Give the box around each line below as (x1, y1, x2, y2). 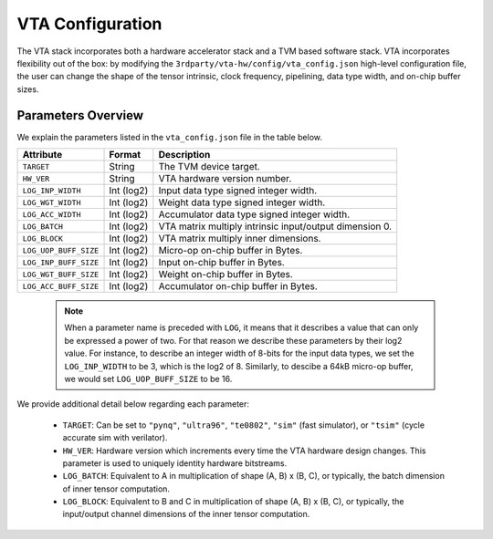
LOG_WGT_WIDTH (22, 197, 81, 207)
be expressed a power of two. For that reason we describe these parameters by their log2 (64, 335, 403, 346)
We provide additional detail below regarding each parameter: (16, 399, 250, 409)
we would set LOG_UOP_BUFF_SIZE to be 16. (64, 373, 233, 384)
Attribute (22, 149, 63, 161)
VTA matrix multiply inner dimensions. (158, 233, 321, 245)
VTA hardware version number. (158, 172, 292, 185)
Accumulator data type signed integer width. (158, 208, 351, 221)
